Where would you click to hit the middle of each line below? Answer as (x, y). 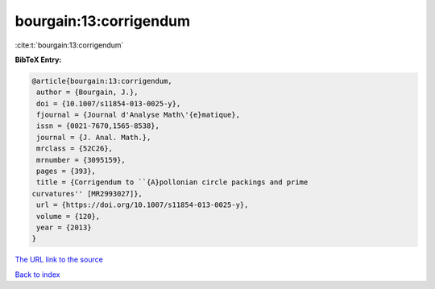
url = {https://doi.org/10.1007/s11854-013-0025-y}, (143, 205)
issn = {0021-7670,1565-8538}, (98, 126)
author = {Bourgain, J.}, (87, 92)
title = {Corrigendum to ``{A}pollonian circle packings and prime (172, 182)
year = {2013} (64, 227)
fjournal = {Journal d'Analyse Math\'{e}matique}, (139, 115)
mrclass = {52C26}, (75, 149)
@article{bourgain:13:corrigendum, (102, 81)
